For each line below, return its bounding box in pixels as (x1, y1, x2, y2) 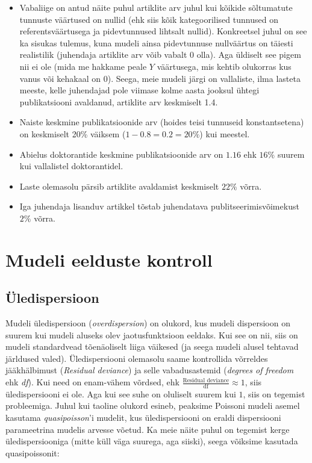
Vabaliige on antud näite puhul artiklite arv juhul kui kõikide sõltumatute (19, 1, 293, 13)
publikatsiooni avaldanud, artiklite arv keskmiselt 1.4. (19, 95, 218, 108)
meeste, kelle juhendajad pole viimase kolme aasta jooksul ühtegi (19, 84, 260, 96)
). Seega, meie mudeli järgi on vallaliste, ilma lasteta (107, 72, 301, 84)
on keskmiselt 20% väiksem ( (19, 127, 126, 140)
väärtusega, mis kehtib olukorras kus (157, 60, 292, 72)
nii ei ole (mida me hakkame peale (19, 60, 147, 72)
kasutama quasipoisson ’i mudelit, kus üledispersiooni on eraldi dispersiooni (5, 411, 281, 424)
